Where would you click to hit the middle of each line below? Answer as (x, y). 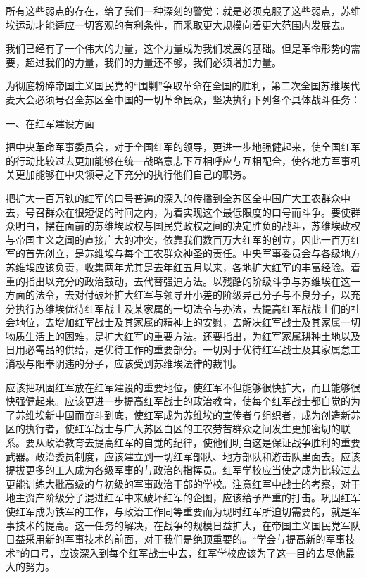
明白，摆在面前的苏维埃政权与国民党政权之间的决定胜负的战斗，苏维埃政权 (188, 226)
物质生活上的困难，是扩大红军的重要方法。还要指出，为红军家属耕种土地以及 (183, 335)
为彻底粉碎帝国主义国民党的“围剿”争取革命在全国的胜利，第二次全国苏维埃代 (183, 86)
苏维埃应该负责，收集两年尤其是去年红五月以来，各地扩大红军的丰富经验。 (178, 266)
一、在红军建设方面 (50, 123)
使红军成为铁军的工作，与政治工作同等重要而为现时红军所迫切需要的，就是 (178, 511)
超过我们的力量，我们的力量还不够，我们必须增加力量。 (153, 62)
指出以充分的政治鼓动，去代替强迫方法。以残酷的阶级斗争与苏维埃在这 (188, 281)
